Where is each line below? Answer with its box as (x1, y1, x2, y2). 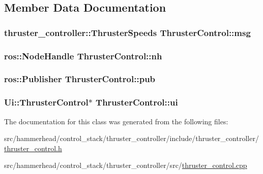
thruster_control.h (4, 143, 62, 153)
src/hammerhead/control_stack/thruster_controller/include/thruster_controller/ (4, 133, 259, 144)
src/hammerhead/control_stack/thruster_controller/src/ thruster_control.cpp (4, 160, 247, 170)
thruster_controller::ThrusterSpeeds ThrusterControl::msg (4, 26, 251, 39)
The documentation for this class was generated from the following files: (4, 116, 228, 126)
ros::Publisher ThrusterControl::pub (4, 73, 156, 85)
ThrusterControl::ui (96, 96, 178, 109)
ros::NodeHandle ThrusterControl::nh (4, 49, 162, 62)
